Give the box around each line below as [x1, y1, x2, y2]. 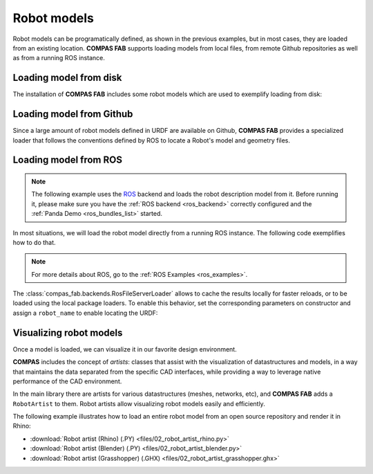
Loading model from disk [12, 72, 122, 84]
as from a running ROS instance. [12, 54, 105, 62]
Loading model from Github [12, 108, 133, 120]
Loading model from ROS [12, 154, 122, 166]
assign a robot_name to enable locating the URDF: [12, 309, 158, 317]
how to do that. [12, 238, 56, 246]
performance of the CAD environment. [12, 377, 122, 385]
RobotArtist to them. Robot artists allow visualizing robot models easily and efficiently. [12, 399, 265, 408]
